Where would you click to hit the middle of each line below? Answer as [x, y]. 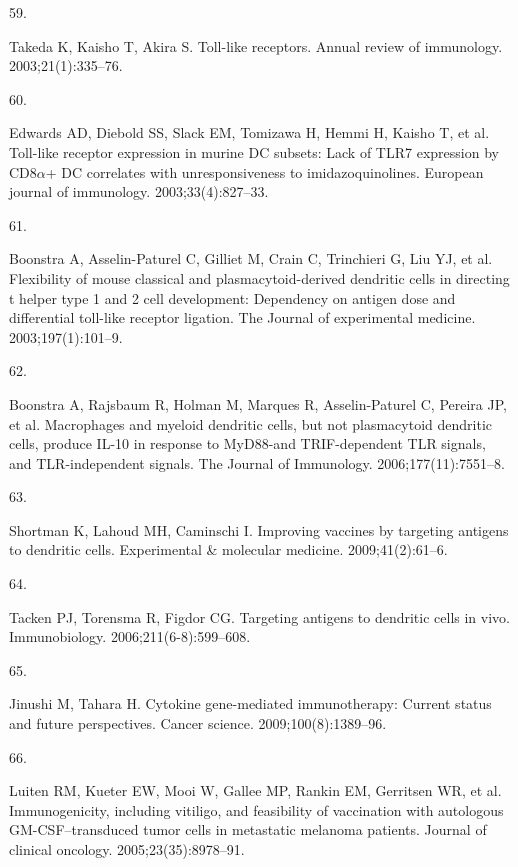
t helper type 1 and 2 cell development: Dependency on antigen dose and [232, 297]
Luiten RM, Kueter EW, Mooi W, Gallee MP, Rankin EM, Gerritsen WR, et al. [255, 790]
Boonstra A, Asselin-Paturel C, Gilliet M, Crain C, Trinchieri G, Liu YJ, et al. [251, 258]
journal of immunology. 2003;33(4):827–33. [139, 191]
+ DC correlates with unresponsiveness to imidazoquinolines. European [264, 171]
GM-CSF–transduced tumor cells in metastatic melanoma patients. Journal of [248, 829]
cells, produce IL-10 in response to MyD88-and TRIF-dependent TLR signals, [247, 443]
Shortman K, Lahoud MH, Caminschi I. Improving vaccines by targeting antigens [259, 529]
